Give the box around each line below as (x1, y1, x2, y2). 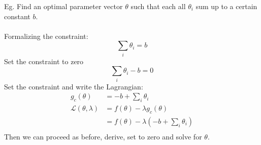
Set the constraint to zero (4, 56, 84, 66)
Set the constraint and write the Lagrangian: (4, 81, 143, 91)
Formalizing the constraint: (4, 30, 88, 41)
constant (4, 11, 30, 21)
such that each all (130, 1, 186, 11)
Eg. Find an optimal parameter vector (4, 1, 123, 11)
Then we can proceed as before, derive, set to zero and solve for (4, 131, 202, 141)
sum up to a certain (195, 1, 257, 11)
